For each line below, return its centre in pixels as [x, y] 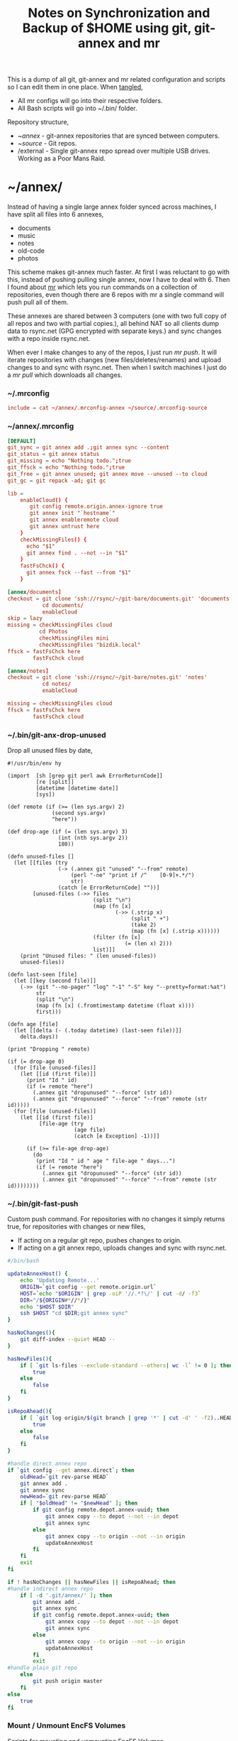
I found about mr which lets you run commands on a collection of [102, 287]
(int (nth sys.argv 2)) [93, 838]
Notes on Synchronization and [119, 13]
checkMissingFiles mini [74, 638]
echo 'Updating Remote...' [60, 1281]
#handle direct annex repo [47, 1464]
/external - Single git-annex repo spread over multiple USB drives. [114, 151]
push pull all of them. [38, 302]
